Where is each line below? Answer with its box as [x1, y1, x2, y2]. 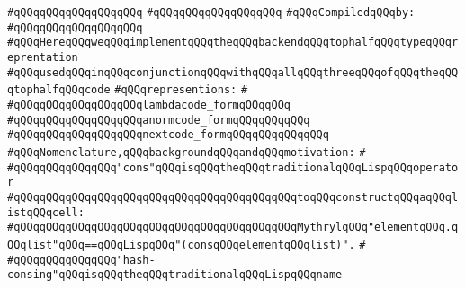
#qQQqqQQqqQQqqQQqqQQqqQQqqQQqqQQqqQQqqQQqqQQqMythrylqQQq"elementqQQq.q [7, 221, 459, 234]
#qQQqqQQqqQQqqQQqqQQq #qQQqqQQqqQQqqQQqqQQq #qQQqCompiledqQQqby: [7, 6, 416, 19]
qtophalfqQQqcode [7, 83, 111, 97]
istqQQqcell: [7, 205, 85, 219]
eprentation [7, 50, 78, 64]
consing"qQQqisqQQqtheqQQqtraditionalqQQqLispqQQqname [7, 268, 343, 282]
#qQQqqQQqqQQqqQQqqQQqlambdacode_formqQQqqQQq [7, 98, 291, 111]
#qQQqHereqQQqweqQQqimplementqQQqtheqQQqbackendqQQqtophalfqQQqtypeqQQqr [7, 36, 459, 49]
